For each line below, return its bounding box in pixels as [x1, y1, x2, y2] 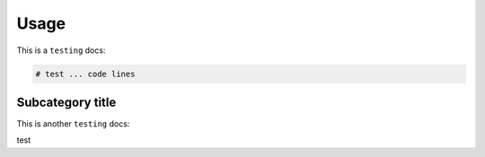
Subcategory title [16, 94, 117, 109]
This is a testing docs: [16, 45, 106, 56]
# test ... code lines [35, 68, 136, 79]
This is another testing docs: [16, 118, 130, 129]
